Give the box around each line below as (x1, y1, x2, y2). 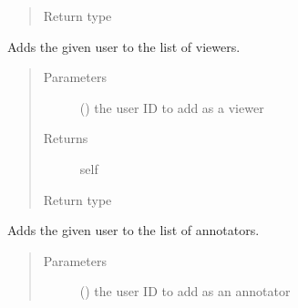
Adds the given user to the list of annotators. (7, 221, 260, 240)
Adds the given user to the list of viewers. (7, 36, 241, 56)
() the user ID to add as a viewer (79, 98, 264, 117)
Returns (43, 128, 88, 148)
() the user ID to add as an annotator (79, 282, 291, 301)
